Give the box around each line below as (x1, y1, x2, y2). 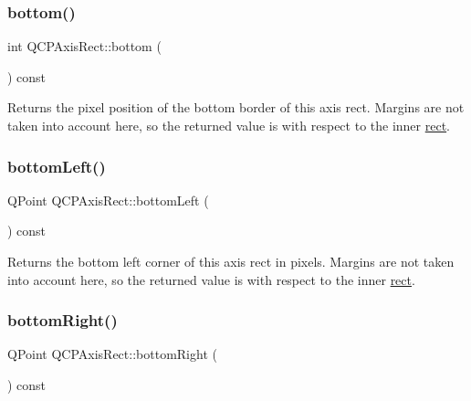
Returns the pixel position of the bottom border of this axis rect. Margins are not (7, 98, 465, 117)
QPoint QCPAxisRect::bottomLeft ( (7, 190, 209, 209)
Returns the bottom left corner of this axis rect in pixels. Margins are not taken (7, 252, 455, 270)
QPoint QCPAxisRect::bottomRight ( (7, 344, 217, 364)
